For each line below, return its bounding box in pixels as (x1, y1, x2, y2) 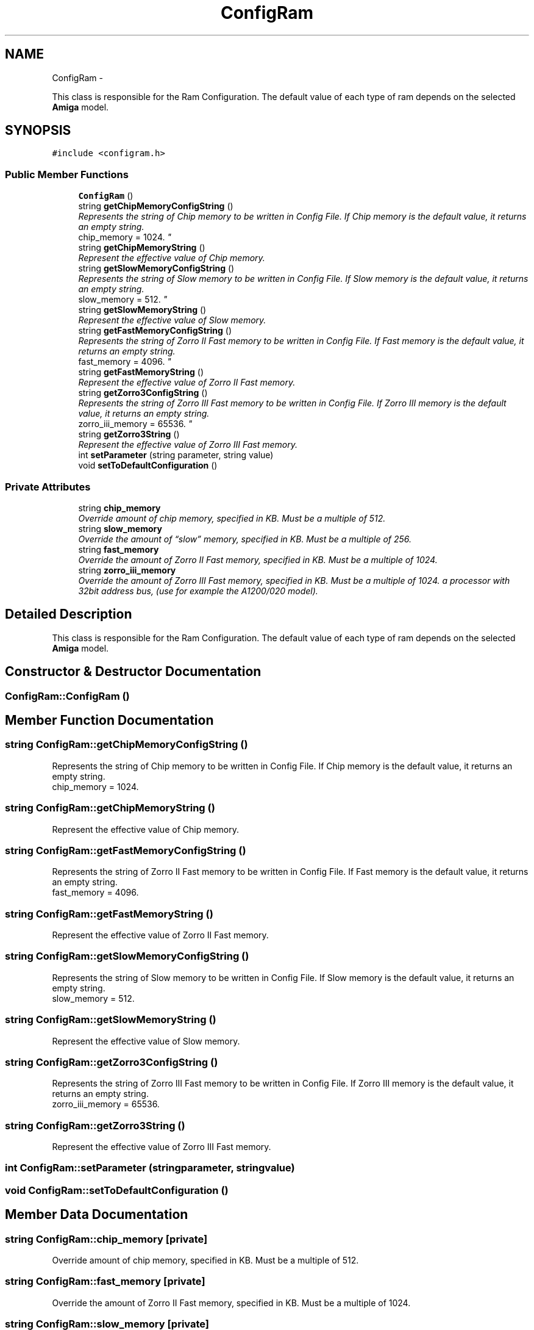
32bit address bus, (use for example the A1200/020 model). (78, 585, 318, 596)
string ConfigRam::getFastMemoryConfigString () (5, 844, 246, 857)
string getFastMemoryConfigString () (78, 325, 232, 336)
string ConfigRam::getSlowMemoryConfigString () (5, 950, 249, 963)
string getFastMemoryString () (78, 367, 204, 378)
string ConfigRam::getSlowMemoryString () (5, 1013, 216, 1026)
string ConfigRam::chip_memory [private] (5, 1232, 208, 1245)
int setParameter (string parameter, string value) (78, 450, 274, 461)
